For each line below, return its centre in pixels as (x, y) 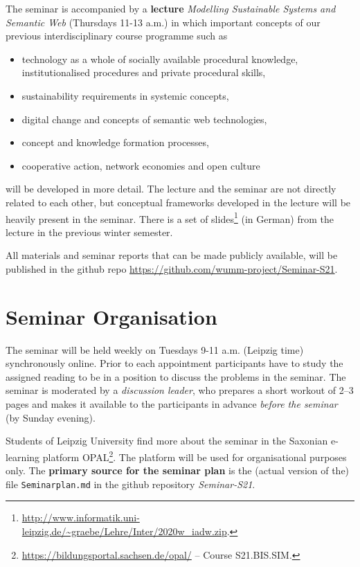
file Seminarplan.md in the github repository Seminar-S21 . (130, 484)
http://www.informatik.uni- (81, 517)
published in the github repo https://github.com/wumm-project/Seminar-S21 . (172, 268)
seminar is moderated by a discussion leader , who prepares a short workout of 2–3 (180, 390)
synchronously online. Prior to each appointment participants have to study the (174, 363)
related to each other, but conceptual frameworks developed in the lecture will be (178, 202)
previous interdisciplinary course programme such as (117, 36)
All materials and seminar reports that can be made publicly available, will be (172, 255)
